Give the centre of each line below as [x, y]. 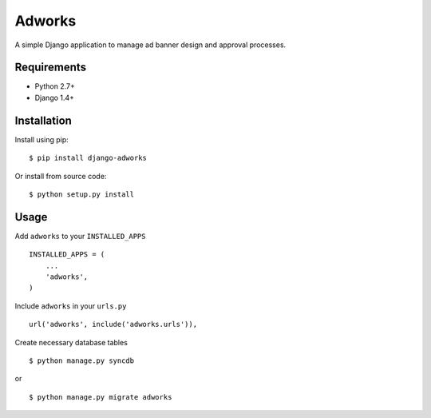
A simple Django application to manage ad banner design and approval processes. [150, 45]
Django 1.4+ [55, 98]
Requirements [51, 68]
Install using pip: [42, 139]
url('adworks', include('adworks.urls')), [113, 324]
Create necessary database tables [71, 342]
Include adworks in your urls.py [71, 306]
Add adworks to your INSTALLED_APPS [80, 236]
